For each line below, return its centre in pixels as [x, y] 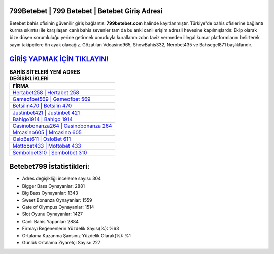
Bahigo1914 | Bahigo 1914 [43, 119]
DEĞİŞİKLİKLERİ [29, 78]
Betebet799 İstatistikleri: [49, 167]
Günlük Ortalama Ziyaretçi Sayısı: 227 [61, 243]
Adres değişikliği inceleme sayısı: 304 [61, 179]
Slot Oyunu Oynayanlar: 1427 [53, 214]
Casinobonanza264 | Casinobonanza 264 [62, 126]
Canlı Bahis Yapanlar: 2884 [50, 221]
